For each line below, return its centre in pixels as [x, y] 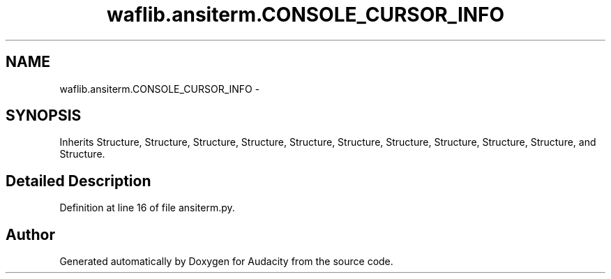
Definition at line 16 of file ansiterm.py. [147, 208]
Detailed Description [78, 181]
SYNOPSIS [44, 116]
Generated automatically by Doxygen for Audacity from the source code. [226, 262]
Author [30, 234]
